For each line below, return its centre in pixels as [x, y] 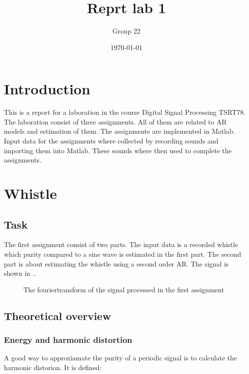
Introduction [47, 89]
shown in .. [20, 273]
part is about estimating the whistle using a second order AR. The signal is [116, 263]
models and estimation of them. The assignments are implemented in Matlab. [120, 131]
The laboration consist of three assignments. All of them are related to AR [116, 121]
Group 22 [126, 31]
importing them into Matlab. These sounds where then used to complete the [118, 150]
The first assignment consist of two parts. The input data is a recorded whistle [121, 244]
